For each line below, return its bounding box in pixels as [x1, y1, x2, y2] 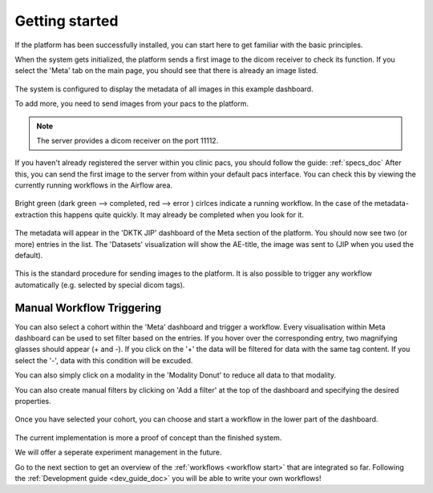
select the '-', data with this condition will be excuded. [14, 355, 193, 365]
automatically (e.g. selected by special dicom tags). [14, 280, 185, 289]
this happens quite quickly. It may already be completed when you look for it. [50, 209, 305, 220]
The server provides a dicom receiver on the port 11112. [36, 135, 219, 145]
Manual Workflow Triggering [14, 301, 162, 314]
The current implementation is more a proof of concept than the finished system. [14, 433, 282, 442]
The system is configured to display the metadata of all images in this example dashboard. [14, 84, 314, 94]
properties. [14, 397, 51, 406]
